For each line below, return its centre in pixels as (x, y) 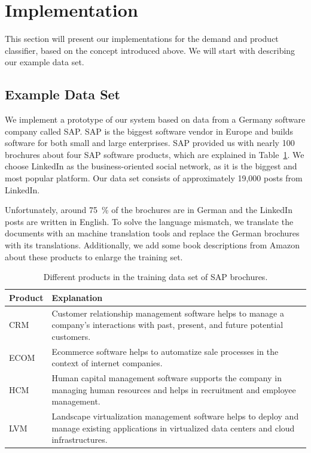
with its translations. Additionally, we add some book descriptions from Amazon (152, 245)
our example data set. (45, 62)
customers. (71, 336)
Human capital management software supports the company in (167, 378)
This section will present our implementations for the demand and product (142, 39)
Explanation (77, 297)
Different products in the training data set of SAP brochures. (155, 277)
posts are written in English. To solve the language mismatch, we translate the (149, 221)
